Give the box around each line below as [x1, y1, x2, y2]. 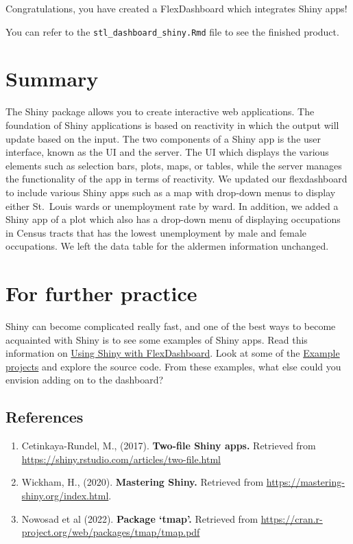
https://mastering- [266, 475, 345, 489]
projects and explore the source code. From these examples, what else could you [5, 359, 341, 373]
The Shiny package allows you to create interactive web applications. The [5, 104, 315, 119]
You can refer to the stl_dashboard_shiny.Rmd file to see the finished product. [5, 24, 339, 38]
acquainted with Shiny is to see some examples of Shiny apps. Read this [5, 332, 308, 346]
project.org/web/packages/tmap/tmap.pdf [21, 525, 200, 539]
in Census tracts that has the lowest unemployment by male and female [5, 225, 307, 239]
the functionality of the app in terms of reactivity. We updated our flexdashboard [5, 172, 348, 186]
